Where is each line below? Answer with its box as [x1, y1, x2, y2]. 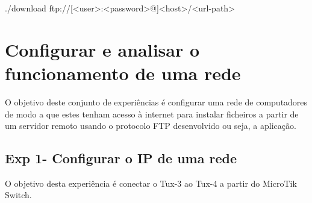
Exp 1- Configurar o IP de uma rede [5, 149, 237, 167]
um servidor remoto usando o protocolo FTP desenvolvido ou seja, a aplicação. [5, 119, 296, 132]
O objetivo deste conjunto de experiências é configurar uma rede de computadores [5, 95, 308, 108]
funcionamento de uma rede [5, 60, 241, 85]
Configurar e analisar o [5, 37, 200, 61]
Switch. [5, 189, 32, 201]
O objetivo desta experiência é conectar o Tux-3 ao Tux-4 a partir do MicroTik [5, 176, 297, 189]
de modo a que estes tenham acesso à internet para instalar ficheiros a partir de [5, 107, 299, 120]
